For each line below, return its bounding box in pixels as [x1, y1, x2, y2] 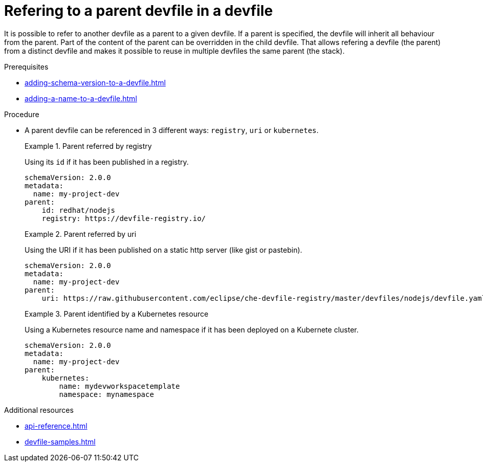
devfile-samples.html [25, 437, 96, 446]
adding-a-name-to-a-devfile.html [25, 94, 137, 103]
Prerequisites [4, 62, 49, 71]
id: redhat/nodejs [41, 206, 116, 214]
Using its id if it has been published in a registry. [25, 157, 189, 166]
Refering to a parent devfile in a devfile [4, 2, 273, 19]
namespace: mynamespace [59, 390, 154, 398]
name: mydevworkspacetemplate [59, 382, 180, 390]
